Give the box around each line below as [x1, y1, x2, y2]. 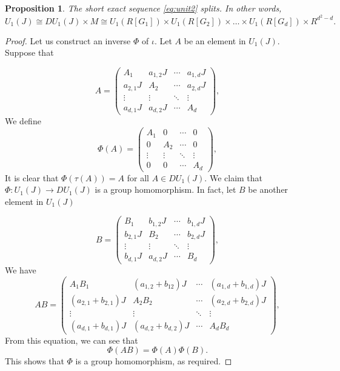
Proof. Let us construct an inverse [5, 34, 131, 47]
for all [127, 171, 149, 184]
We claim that [209, 171, 263, 184]
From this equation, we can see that [5, 333, 138, 346]
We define [5, 115, 41, 127]
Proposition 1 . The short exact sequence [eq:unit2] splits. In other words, [5, 2, 282, 14]
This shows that [5, 355, 64, 367]
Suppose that [5, 46, 54, 59]
